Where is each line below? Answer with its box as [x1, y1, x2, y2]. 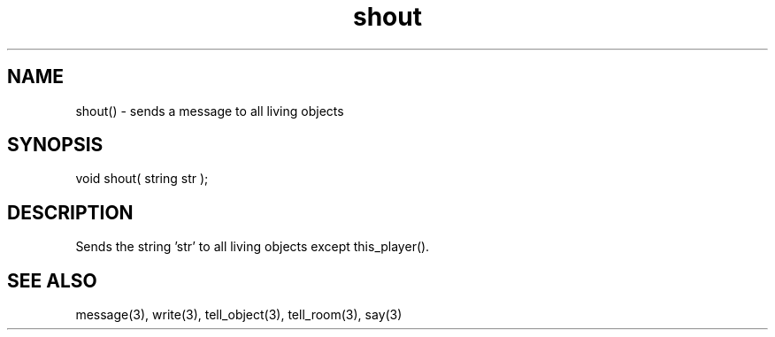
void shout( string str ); [75, 171, 209, 187]
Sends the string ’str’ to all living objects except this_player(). [75, 239, 430, 255]
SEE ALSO [7, 269, 97, 292]
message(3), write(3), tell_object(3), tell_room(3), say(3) [75, 307, 403, 323]
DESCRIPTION [7, 201, 134, 224]
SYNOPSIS [7, 134, 104, 157]
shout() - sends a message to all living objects [75, 103, 344, 119]
